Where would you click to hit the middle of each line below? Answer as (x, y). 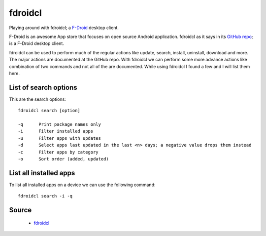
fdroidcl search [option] (49, 111)
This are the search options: (37, 99)
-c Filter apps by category (58, 152)
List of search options (43, 87)
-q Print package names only (59, 124)
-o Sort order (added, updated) (64, 159)
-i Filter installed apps (56, 131)
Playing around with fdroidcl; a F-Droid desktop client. (64, 28)
